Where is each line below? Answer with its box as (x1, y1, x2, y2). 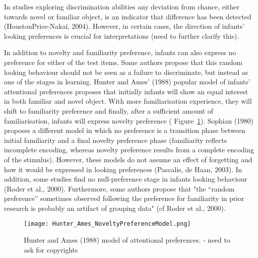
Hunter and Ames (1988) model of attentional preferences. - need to (24, 235, 230, 245)
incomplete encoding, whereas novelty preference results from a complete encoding (4, 144, 254, 155)
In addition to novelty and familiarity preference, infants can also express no (4, 47, 236, 58)
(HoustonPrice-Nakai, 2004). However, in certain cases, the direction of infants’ (4, 21, 245, 31)
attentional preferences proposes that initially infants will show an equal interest (4, 86, 248, 96)
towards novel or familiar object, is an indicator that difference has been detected (4, 11, 252, 21)
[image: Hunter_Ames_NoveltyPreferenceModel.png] (24, 220, 191, 228)
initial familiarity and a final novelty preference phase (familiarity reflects (4, 134, 227, 145)
